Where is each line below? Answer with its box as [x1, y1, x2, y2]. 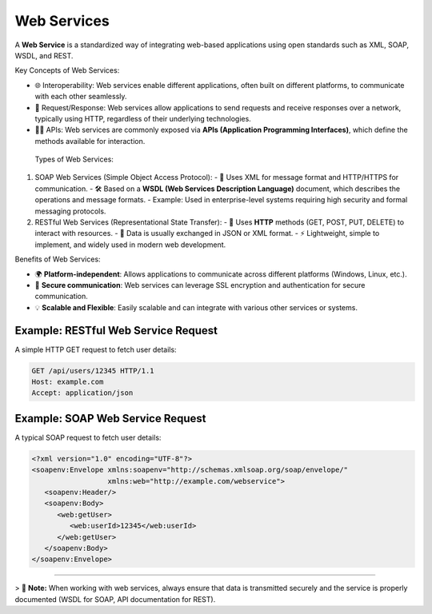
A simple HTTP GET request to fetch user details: [14, 345, 177, 354]
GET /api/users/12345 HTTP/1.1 [31, 366, 155, 375]
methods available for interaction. [34, 136, 146, 146]
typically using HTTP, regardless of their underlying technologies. [34, 114, 251, 123]
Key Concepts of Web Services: [14, 66, 120, 75]
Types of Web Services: [34, 154, 114, 164]
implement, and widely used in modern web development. [34, 240, 226, 249]
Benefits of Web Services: [14, 254, 101, 264]
